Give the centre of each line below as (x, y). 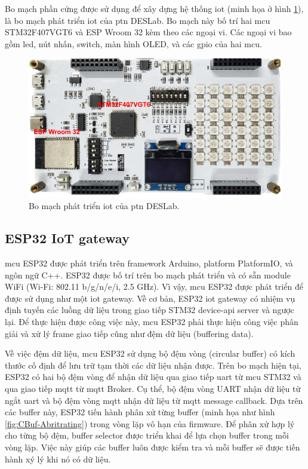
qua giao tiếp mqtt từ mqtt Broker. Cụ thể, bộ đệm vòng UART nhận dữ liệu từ (153, 388)
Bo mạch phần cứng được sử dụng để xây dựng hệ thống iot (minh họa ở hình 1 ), (154, 8)
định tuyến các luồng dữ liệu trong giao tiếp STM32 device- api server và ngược (150, 310)
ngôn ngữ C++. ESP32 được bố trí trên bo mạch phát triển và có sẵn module (148, 275)
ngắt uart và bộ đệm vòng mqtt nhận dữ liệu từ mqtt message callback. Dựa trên (154, 400)
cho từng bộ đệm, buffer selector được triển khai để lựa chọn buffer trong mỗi (147, 435)
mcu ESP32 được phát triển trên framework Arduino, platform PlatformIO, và (149, 263)
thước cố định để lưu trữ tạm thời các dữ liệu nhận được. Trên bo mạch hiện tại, (153, 365)
